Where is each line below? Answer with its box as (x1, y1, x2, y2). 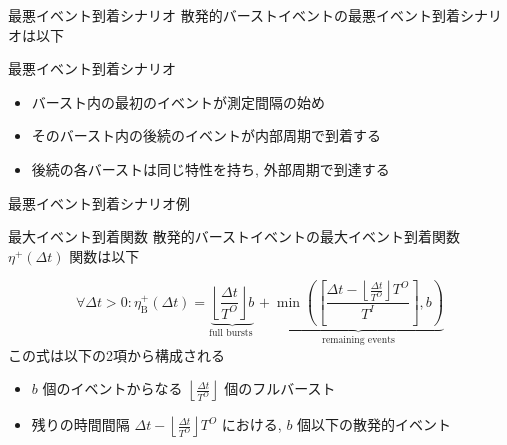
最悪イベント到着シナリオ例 (8, 192, 190, 213)
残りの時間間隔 (31, 414, 130, 435)
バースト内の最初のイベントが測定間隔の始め (31, 91, 326, 112)
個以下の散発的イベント (297, 414, 452, 435)
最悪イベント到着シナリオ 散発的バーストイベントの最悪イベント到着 (8, 5, 460, 25)
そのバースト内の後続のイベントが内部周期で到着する (31, 125, 382, 146)
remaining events (322, 335, 395, 346)
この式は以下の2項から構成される (8, 344, 225, 365)
